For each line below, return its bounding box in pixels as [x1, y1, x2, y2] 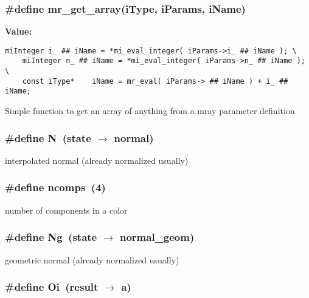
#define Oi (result [5, 279, 99, 294]
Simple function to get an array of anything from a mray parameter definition [5, 104, 295, 117]
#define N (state [5, 130, 91, 145]
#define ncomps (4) [5, 180, 106, 195]
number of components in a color [5, 203, 128, 216]
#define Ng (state [5, 229, 97, 245]
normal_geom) [119, 229, 195, 245]
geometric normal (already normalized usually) [5, 253, 179, 266]
